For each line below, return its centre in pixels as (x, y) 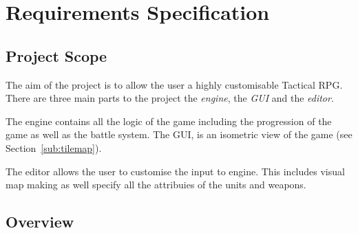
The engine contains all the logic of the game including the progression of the (169, 121)
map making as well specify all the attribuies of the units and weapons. (156, 185)
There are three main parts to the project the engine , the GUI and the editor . (170, 98)
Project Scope (56, 55)
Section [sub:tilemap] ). (54, 147)
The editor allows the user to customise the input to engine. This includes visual (175, 171)
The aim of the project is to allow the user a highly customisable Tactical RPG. (174, 84)
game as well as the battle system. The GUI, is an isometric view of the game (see (179, 134)
